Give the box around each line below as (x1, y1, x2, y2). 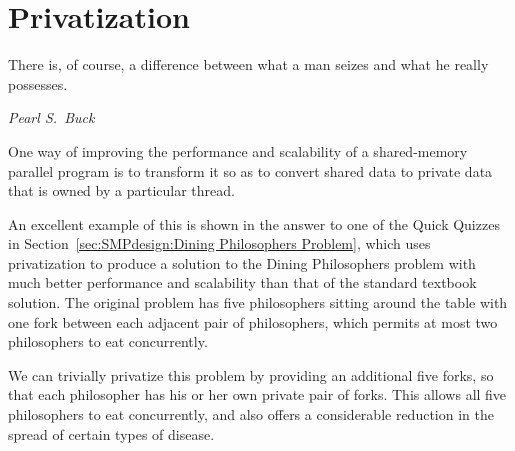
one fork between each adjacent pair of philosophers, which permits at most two (8, 311, 498, 332)
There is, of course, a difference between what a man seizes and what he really (8, 54, 489, 75)
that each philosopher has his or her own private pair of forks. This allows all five (8, 384, 507, 405)
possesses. (8, 73, 68, 94)
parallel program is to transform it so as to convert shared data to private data (8, 160, 493, 181)
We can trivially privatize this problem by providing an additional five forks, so (8, 364, 494, 385)
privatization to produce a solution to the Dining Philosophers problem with (8, 252, 476, 273)
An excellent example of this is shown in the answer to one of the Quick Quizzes (8, 213, 500, 234)
